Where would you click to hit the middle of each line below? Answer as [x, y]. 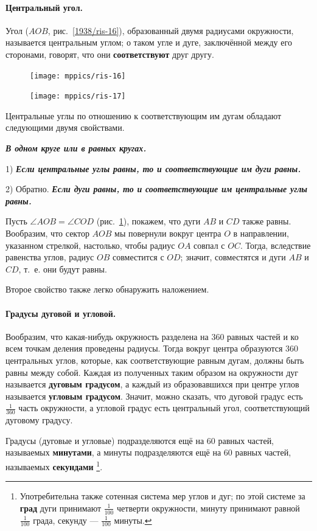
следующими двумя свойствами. [65, 127]
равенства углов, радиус [50, 257]
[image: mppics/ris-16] [78, 76]
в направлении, [261, 233]
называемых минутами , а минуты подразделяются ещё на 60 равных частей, [148, 452]
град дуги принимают [61, 508]
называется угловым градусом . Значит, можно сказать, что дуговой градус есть [154, 396]
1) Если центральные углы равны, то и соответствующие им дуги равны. [153, 168]
